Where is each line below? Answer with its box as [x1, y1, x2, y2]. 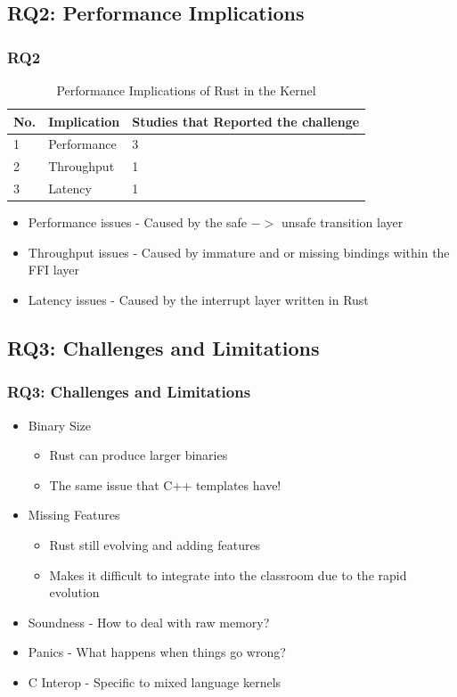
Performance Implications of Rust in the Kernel [56, 81, 316, 99]
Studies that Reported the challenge [132, 111, 360, 130]
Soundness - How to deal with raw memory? [28, 612, 270, 631]
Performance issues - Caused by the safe [28, 213, 248, 232]
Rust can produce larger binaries [49, 446, 228, 464]
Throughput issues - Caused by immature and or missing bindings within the [28, 242, 450, 261]
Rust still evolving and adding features [49, 535, 261, 553]
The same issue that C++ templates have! [49, 475, 282, 494]
